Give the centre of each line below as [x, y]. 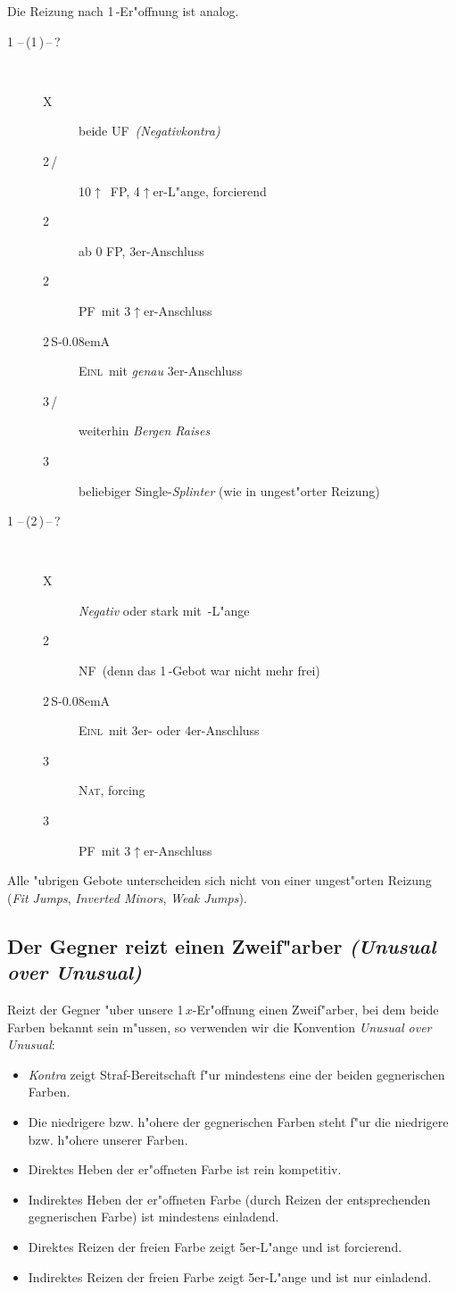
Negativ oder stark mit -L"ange [164, 610]
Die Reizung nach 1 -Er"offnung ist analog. [123, 11]
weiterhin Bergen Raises [145, 431]
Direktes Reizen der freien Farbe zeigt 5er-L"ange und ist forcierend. [215, 1246]
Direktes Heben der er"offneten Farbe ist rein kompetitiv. [185, 1169]
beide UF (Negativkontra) [149, 131]
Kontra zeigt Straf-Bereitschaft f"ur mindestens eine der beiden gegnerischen [236, 1074]
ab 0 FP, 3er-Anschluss [141, 250]
